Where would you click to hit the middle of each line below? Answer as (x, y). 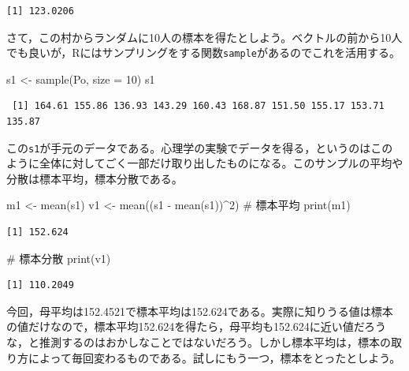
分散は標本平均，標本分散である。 (95, 178)
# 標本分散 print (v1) (59, 258)
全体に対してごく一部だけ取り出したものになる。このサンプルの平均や (221, 163)
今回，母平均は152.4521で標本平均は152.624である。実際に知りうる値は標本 (200, 311)
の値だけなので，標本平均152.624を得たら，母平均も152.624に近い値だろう (196, 326)
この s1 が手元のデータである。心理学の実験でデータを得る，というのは (189, 147)
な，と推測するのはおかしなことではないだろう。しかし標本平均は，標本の (199, 342)
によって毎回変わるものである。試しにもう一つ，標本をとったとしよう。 (214, 357)
